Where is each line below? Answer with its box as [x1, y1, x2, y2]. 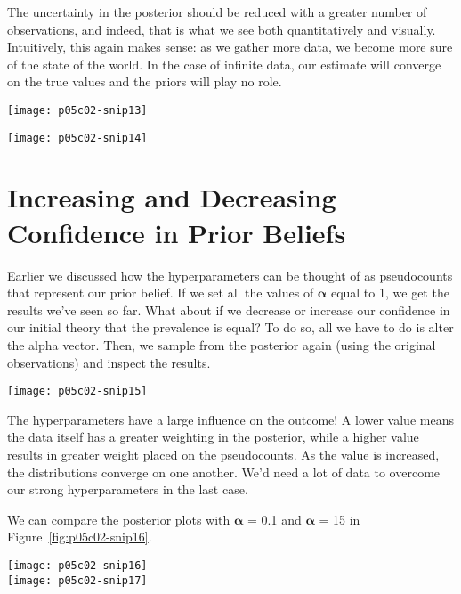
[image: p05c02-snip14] [7, 131, 148, 144]
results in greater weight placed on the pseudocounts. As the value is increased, [7, 445, 440, 463]
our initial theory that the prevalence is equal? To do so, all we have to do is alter [7, 318, 454, 337]
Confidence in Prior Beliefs [7, 214, 346, 250]
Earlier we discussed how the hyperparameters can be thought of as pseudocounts [7, 265, 453, 284]
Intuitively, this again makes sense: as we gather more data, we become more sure [7, 37, 453, 56]
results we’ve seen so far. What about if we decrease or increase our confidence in [7, 300, 450, 319]
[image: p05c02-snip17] [7, 574, 148, 587]
